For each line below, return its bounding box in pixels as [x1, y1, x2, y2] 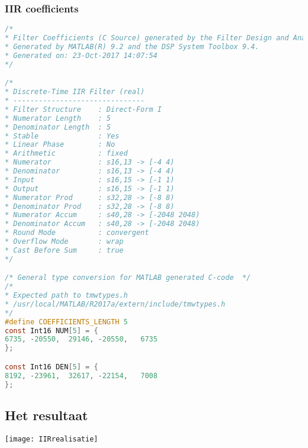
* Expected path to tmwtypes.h [5, 291, 128, 300]
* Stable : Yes [5, 131, 120, 140]
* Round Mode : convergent [5, 228, 149, 237]
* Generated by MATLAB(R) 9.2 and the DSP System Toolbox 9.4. [5, 42, 259, 51]
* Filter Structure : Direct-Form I [5, 105, 162, 114]
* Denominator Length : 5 [5, 123, 111, 131]
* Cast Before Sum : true [5, 246, 124, 254]
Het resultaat [5, 405, 88, 424]
